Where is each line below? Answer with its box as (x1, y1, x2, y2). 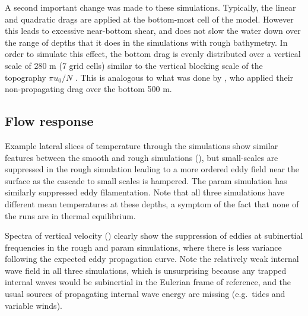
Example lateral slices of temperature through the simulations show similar (5, 139, 278, 151)
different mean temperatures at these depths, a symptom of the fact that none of (5, 197, 299, 210)
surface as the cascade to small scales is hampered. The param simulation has (5, 174, 287, 187)
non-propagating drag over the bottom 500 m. (5, 83, 172, 95)
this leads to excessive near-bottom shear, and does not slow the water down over (5, 24, 301, 37)
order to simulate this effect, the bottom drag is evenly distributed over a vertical (5, 48, 301, 60)
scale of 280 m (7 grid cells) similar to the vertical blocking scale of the (5, 59, 263, 71)
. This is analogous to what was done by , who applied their (75, 71, 294, 83)
